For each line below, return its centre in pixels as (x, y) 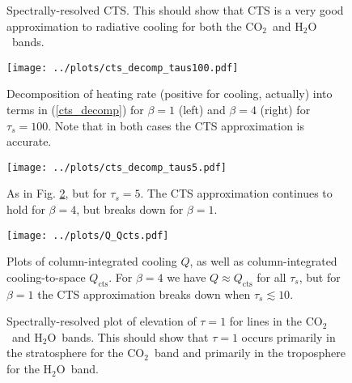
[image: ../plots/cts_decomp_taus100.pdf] (123, 68)
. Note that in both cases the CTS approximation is (176, 125)
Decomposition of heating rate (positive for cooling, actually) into (170, 94)
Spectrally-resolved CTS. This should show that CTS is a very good (175, 10)
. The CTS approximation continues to (236, 193)
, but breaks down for (130, 209)
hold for (26, 209)
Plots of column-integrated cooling (92, 261)
